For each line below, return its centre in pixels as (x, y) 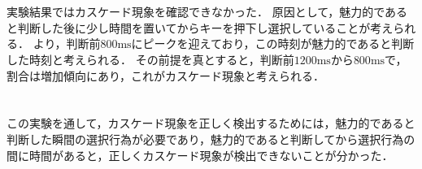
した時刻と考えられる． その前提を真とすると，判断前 (150, 59)
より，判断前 (67, 43)
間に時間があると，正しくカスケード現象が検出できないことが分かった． (200, 155)
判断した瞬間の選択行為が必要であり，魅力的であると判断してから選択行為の (211, 139)
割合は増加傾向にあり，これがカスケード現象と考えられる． (166, 75)
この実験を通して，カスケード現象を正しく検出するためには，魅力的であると (211, 123)
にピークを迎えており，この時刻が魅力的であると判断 (273, 43)
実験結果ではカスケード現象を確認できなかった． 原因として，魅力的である (207, 12)
